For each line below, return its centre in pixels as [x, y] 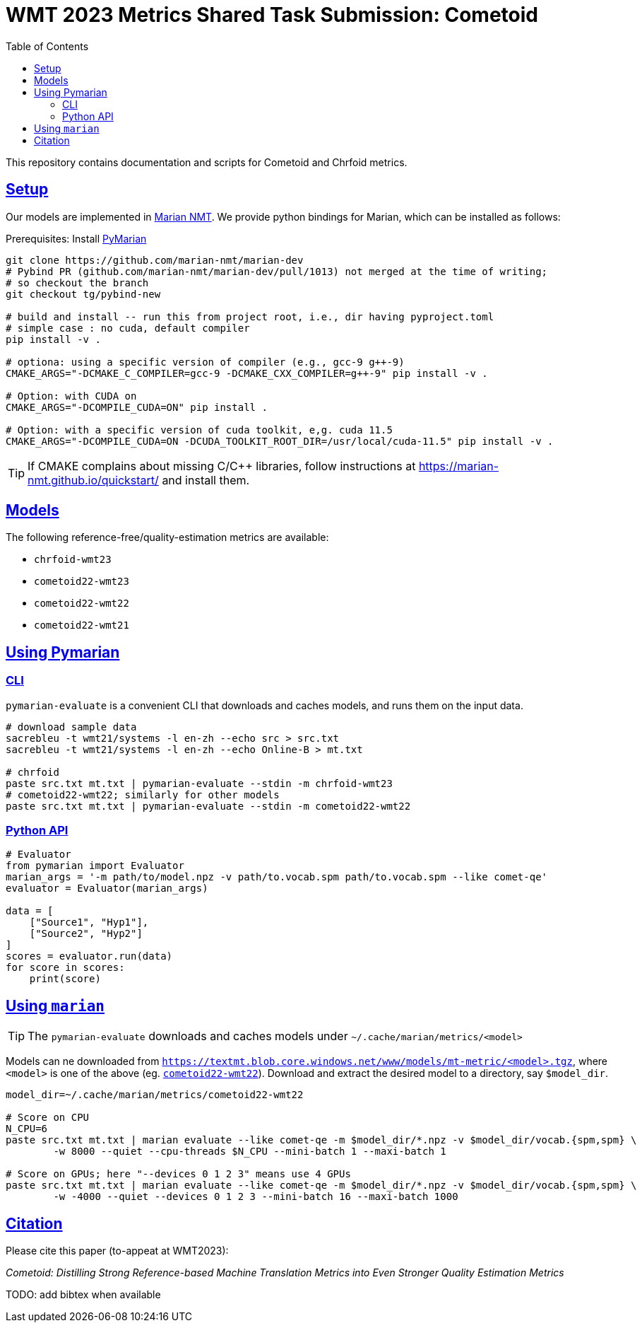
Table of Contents [47, 46]
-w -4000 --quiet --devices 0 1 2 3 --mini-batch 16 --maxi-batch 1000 [256, 1197]
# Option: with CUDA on [71, 396]
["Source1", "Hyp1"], [89, 922]
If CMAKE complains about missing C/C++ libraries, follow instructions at [222, 466]
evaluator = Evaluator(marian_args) [107, 889]
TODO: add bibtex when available [83, 1295]
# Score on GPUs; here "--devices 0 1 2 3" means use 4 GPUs [178, 1174]
